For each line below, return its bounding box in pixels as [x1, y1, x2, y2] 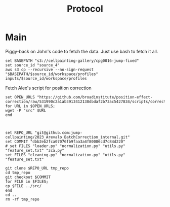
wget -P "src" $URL [5, 108, 47, 113]
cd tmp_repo [5, 170, 30, 175]
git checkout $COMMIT [5, 175, 51, 180]
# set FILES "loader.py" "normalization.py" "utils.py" [5, 143, 125, 149]
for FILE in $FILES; [5, 179, 49, 184]
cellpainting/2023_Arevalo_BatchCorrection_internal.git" [5, 134, 130, 140]
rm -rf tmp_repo [5, 196, 39, 202]
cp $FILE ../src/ [5, 183, 42, 188]
